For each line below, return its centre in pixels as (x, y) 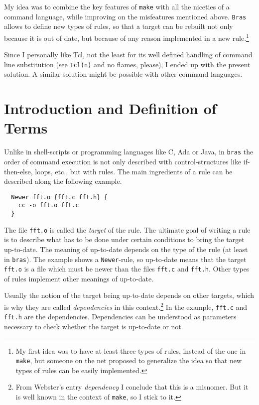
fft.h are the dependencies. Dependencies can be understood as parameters (120, 317)
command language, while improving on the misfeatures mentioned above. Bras (125, 16)
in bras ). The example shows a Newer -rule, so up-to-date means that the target (125, 259)
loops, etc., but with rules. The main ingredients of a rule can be (134, 171)
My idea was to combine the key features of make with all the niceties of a (117, 6)
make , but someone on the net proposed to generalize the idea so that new (129, 360)
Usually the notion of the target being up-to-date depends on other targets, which (129, 295)
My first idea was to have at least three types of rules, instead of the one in (131, 350)
